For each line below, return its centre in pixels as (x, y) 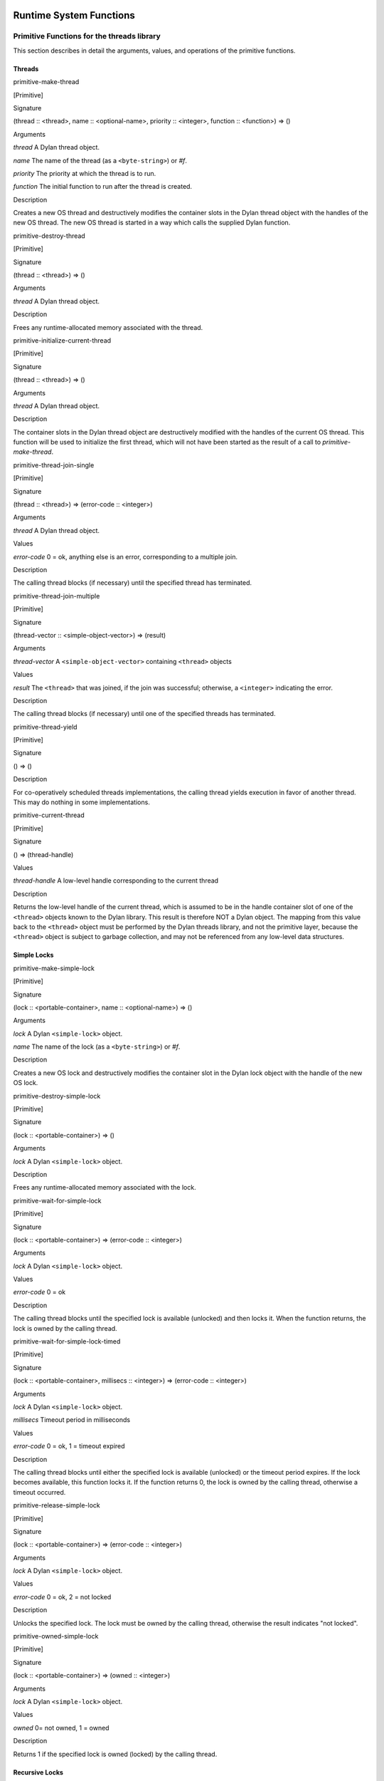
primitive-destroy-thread (49, 236)
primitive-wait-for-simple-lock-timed (67, 1341)
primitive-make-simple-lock (54, 968)
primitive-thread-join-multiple (57, 596)
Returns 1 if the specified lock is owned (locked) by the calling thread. (115, 1754)
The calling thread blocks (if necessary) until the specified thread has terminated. (133, 583)
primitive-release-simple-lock (57, 1505)
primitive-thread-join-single (54, 465)
